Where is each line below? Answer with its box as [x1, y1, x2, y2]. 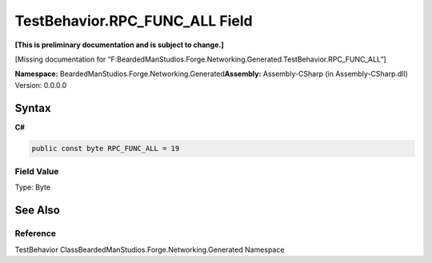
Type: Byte [14, 182, 51, 192]
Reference [14, 228, 56, 239]
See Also [14, 204, 60, 217]
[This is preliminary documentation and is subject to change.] [14, 40, 224, 50]
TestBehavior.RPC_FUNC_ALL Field [14, 12, 253, 30]
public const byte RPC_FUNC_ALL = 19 [31, 144, 180, 153]
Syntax [14, 101, 51, 115]
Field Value [14, 165, 59, 177]
